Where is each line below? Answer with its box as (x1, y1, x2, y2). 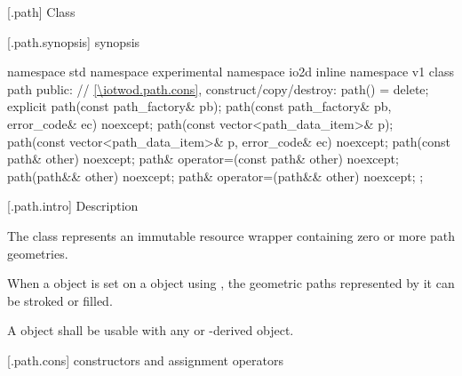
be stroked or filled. (7, 291, 113, 309)
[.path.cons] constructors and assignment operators (7, 350, 283, 369)
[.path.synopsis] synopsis (7, 32, 140, 51)
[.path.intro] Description (7, 196, 139, 215)
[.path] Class (7, 3, 76, 20)
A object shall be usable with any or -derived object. (7, 321, 294, 340)
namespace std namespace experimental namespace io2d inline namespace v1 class (7, 62, 454, 81)
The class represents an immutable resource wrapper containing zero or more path (7, 226, 455, 244)
